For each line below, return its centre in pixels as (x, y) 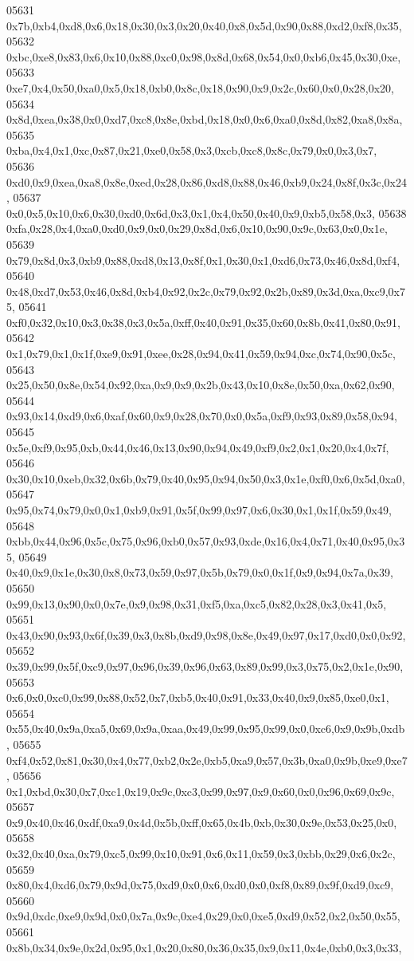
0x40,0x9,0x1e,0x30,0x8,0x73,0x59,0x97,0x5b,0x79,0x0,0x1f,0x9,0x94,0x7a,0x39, (200, 572)
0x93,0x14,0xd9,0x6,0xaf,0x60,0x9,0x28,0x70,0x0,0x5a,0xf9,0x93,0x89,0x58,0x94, (202, 416)
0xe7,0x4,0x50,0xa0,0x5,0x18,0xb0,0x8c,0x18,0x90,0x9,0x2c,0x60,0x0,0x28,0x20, (200, 87)
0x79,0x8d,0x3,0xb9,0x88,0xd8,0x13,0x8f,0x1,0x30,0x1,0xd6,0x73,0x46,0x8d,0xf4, (203, 260)
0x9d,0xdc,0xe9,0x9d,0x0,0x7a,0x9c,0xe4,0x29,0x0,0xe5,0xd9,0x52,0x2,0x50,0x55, (203, 916)
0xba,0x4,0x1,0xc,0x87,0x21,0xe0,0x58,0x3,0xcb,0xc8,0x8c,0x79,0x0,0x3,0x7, (192, 150)
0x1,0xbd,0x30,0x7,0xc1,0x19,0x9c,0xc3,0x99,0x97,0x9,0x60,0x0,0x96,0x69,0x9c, (201, 791)
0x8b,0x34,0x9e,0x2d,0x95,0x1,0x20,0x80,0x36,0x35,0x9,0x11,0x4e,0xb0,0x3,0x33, (204, 947)
